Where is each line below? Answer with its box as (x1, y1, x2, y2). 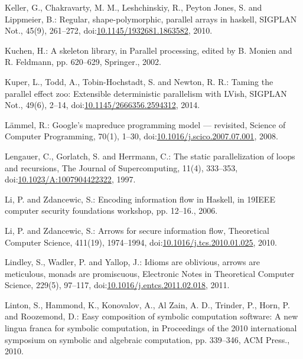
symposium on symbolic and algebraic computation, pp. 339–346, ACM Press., (5, 333, 290, 345)
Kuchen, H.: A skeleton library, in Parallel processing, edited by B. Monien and (5, 44, 292, 56)
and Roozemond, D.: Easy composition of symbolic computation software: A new (5, 310, 298, 322)
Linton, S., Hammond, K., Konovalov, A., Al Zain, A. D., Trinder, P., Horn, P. (5, 298, 290, 311)
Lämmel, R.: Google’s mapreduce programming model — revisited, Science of (5, 118, 286, 130)
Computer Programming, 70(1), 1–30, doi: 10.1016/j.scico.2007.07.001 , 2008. (5, 130, 278, 142)
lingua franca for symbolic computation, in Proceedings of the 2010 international (5, 322, 297, 334)
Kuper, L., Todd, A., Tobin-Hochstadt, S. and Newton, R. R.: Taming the (5, 75, 273, 87)
